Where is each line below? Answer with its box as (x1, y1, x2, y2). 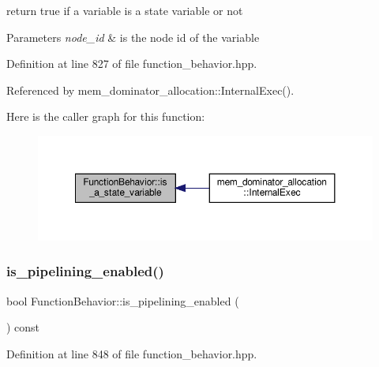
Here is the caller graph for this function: (6, 108, 205, 125)
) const (6, 319, 40, 335)
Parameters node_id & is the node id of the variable (6, 28, 260, 45)
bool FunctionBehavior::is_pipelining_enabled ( (6, 292, 239, 309)
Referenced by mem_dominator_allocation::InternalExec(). (6, 81, 295, 98)
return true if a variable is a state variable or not (6, 2, 243, 18)
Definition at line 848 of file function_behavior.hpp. (6, 345, 257, 361)
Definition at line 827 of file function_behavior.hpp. (6, 55, 257, 72)
